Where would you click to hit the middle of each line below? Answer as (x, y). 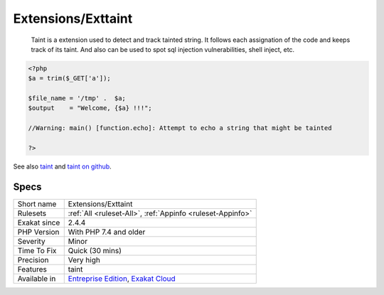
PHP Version (38, 232)
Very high (84, 259)
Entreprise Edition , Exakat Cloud (122, 279)
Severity (31, 241)
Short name (37, 204)
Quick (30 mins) (95, 250)
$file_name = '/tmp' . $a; (77, 98)
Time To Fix (37, 250)
